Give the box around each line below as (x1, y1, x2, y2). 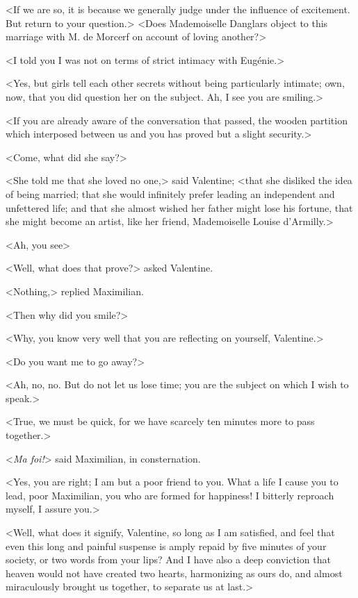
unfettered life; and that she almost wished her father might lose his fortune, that (6, 200, 353, 215)
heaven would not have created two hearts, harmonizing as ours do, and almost (6, 565, 343, 580)
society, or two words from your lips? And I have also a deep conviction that (6, 552, 331, 567)
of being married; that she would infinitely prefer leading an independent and (6, 186, 335, 201)
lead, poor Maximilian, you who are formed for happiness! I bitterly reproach (6, 488, 334, 502)
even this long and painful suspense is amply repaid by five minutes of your (6, 538, 327, 553)
